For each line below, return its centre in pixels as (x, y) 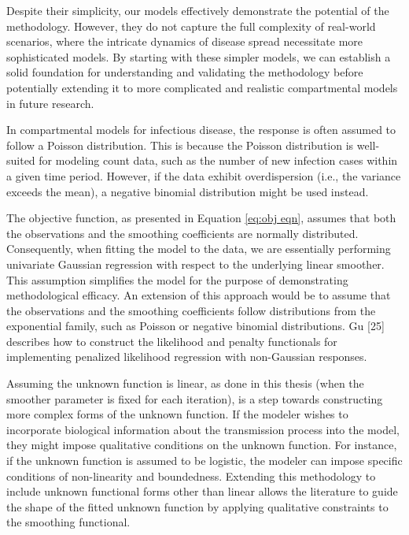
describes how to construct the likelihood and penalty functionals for (172, 341)
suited (21, 160)
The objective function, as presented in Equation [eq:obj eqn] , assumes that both (201, 218)
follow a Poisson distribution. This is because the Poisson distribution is (180, 145)
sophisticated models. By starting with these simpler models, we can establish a (199, 56)
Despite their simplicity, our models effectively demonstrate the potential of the (198, 10)
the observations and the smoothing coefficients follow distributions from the (191, 310)
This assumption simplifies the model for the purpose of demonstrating (177, 279)
